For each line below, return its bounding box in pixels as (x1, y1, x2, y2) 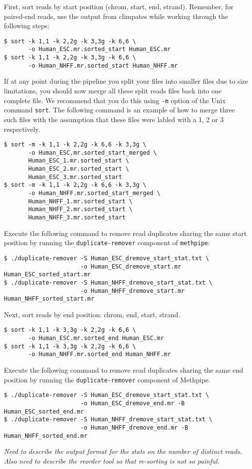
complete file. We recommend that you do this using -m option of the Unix (4, 95, 226, 105)
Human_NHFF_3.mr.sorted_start (28, 214, 126, 221)
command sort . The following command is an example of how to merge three (4, 105, 235, 115)
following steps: (4, 20, 50, 31)
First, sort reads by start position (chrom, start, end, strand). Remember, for (4, 1, 234, 11)
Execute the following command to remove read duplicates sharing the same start (4, 228, 247, 238)
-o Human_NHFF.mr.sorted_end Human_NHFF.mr (28, 351, 171, 358)
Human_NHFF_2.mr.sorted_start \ (28, 206, 133, 213)
